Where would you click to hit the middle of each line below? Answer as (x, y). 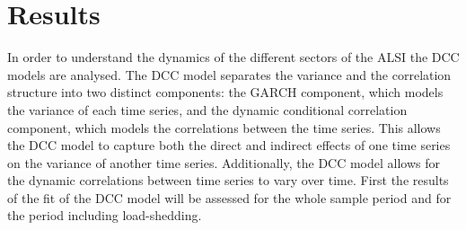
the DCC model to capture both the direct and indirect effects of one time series (229, 145)
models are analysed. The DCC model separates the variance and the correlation (229, 74)
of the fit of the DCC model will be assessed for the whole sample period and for (229, 197)
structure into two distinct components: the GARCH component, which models (225, 92)
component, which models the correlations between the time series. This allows (224, 127)
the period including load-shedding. (105, 215)
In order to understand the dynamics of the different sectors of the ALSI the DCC (233, 57)
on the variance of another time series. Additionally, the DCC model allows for (224, 162)
